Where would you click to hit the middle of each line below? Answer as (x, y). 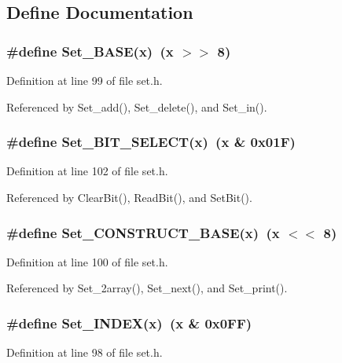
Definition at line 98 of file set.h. (85, 352)
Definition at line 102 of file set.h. (87, 171)
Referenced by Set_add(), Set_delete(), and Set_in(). (137, 106)
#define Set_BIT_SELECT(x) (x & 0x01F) (151, 142)
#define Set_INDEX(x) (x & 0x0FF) (129, 323)
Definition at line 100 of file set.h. (87, 261)
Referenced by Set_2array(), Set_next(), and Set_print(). (147, 288)
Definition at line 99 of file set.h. (85, 80)
